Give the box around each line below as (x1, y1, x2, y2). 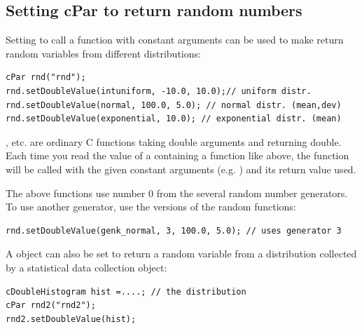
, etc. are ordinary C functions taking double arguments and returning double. (6, 134, 342, 149)
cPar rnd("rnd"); (6, 72, 86, 83)
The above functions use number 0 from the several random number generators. (6, 185, 348, 200)
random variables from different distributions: (6, 46, 201, 60)
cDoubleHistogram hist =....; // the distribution (6, 286, 246, 297)
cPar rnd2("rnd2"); (6, 300, 96, 311)
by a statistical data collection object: (6, 260, 167, 274)
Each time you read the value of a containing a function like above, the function (6, 148, 349, 163)
